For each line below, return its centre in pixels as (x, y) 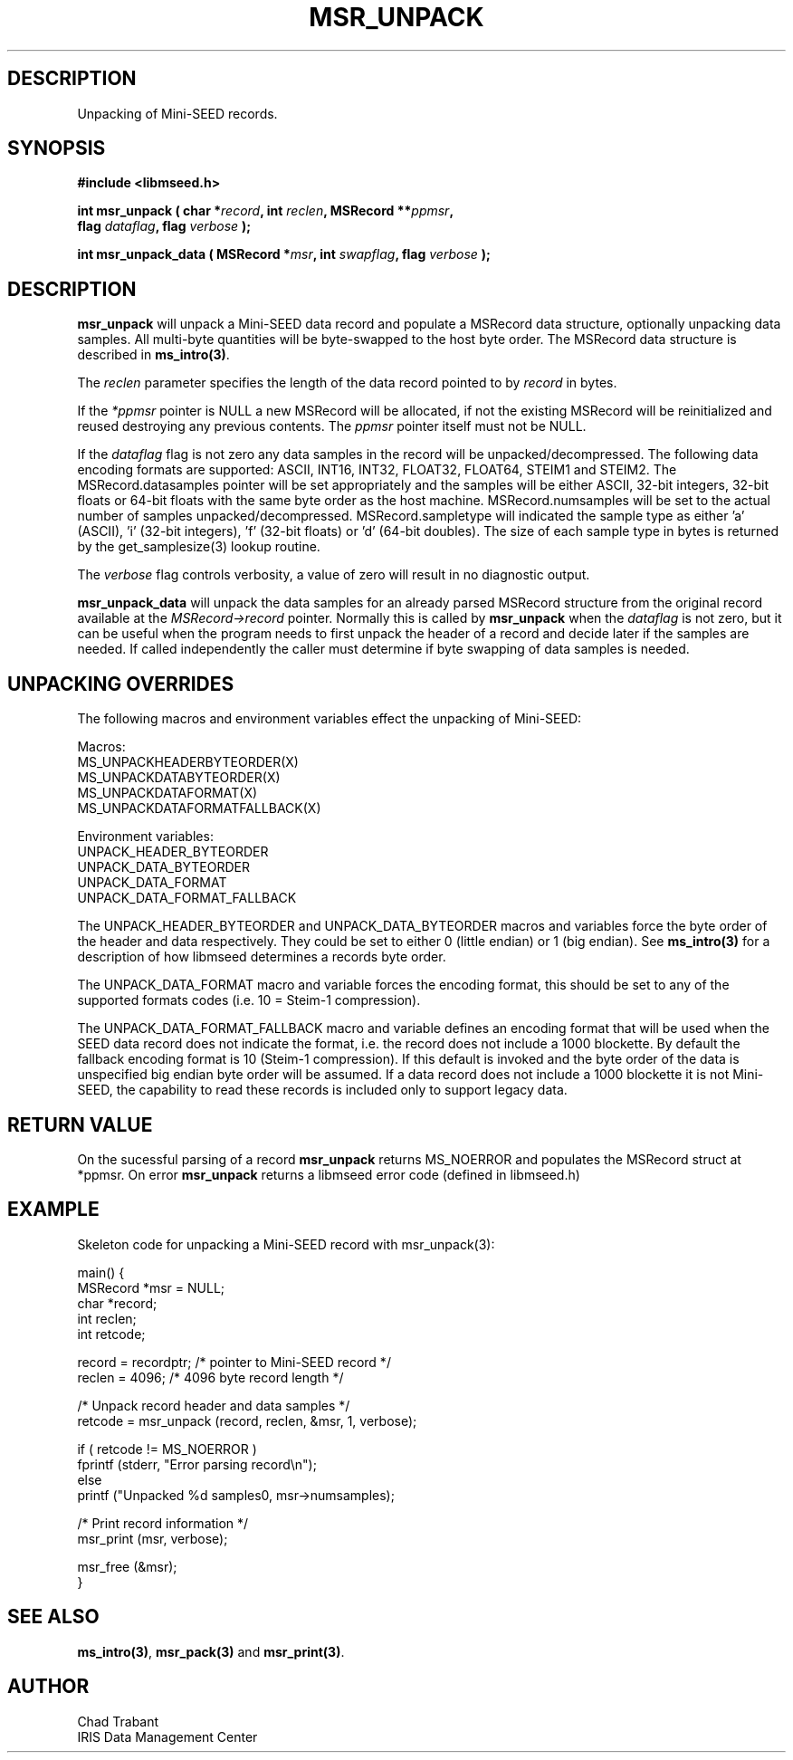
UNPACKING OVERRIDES (121, 684)
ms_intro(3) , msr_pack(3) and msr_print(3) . (211, 1651)
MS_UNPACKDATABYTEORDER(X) (179, 778)
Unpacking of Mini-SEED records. (177, 113)
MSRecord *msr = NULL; (151, 1287)
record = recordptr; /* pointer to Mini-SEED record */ (234, 1362)
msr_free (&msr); (127, 1566)
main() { (101, 1272)
